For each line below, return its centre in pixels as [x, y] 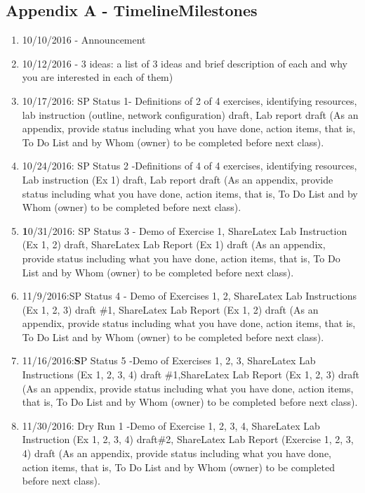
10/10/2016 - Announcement [84, 40]
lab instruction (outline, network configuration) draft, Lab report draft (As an [190, 114]
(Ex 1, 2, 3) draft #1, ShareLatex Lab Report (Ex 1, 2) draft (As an [170, 309]
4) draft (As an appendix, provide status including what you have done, [177, 453]
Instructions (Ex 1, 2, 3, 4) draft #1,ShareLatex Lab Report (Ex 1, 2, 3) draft [191, 374]
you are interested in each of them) [98, 77]
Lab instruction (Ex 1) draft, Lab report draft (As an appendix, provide [178, 179]
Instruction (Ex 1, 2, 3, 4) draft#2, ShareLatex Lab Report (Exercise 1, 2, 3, [188, 439]
